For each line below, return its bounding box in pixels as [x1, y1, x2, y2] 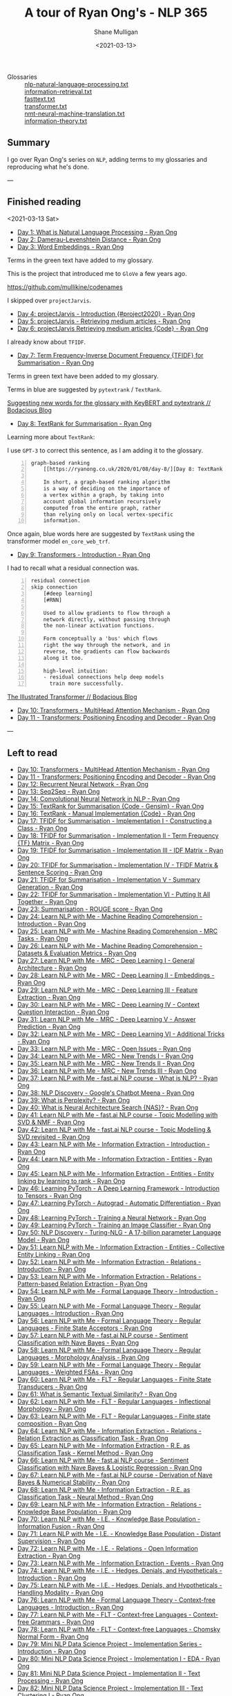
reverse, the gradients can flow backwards [43, 648, 171, 655]
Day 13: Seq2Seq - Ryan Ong [17, 787, 100, 795]
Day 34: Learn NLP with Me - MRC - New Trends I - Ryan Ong [17, 1052, 194, 1060]
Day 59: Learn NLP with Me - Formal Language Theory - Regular [17, 1361, 202, 1369]
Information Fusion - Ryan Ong [17, 1522, 105, 1530]
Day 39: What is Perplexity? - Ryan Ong [17, 1096, 130, 1104]
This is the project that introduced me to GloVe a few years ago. [7, 269, 188, 277]
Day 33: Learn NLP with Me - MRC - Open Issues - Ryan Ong [17, 1044, 191, 1053]
